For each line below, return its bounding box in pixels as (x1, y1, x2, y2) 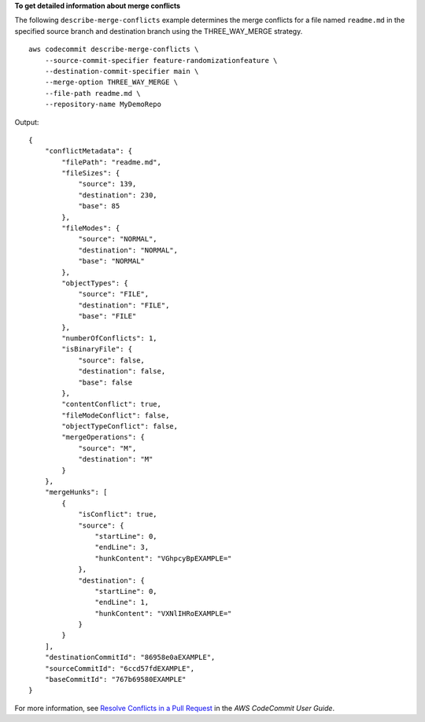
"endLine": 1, (94, 598, 150, 607)
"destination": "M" (78, 455, 153, 464)
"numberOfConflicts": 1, (61, 333, 157, 342)
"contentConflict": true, (61, 400, 161, 409)
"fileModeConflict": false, (61, 411, 170, 420)
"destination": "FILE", (78, 300, 170, 310)
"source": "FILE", (78, 289, 150, 299)
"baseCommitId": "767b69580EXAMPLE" (44, 675, 187, 684)
